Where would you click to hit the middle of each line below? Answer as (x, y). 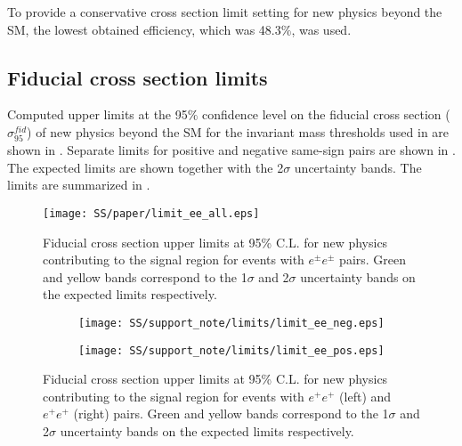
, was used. (321, 29)
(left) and (365, 396)
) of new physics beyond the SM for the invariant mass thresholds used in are (238, 131)
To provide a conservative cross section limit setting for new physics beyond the (225, 12)
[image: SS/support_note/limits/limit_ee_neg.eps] (231, 323)
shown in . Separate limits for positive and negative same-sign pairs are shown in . (231, 150)
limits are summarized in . (79, 185)
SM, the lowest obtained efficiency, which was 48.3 (144, 29)
